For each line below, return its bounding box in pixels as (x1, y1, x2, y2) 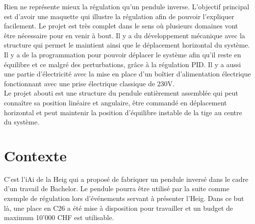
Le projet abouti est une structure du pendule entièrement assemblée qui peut (4, 88, 238, 98)
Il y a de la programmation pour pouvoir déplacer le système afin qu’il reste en (4, 49, 241, 59)
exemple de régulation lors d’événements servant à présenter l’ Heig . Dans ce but (4, 193, 244, 203)
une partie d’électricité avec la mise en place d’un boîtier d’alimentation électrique (4, 69, 251, 79)
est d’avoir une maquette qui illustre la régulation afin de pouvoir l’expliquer (4, 11, 234, 21)
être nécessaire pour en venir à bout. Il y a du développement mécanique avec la (4, 30, 245, 40)
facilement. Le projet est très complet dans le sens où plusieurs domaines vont (4, 21, 238, 31)
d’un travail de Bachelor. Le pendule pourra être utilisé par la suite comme (4, 183, 229, 194)
